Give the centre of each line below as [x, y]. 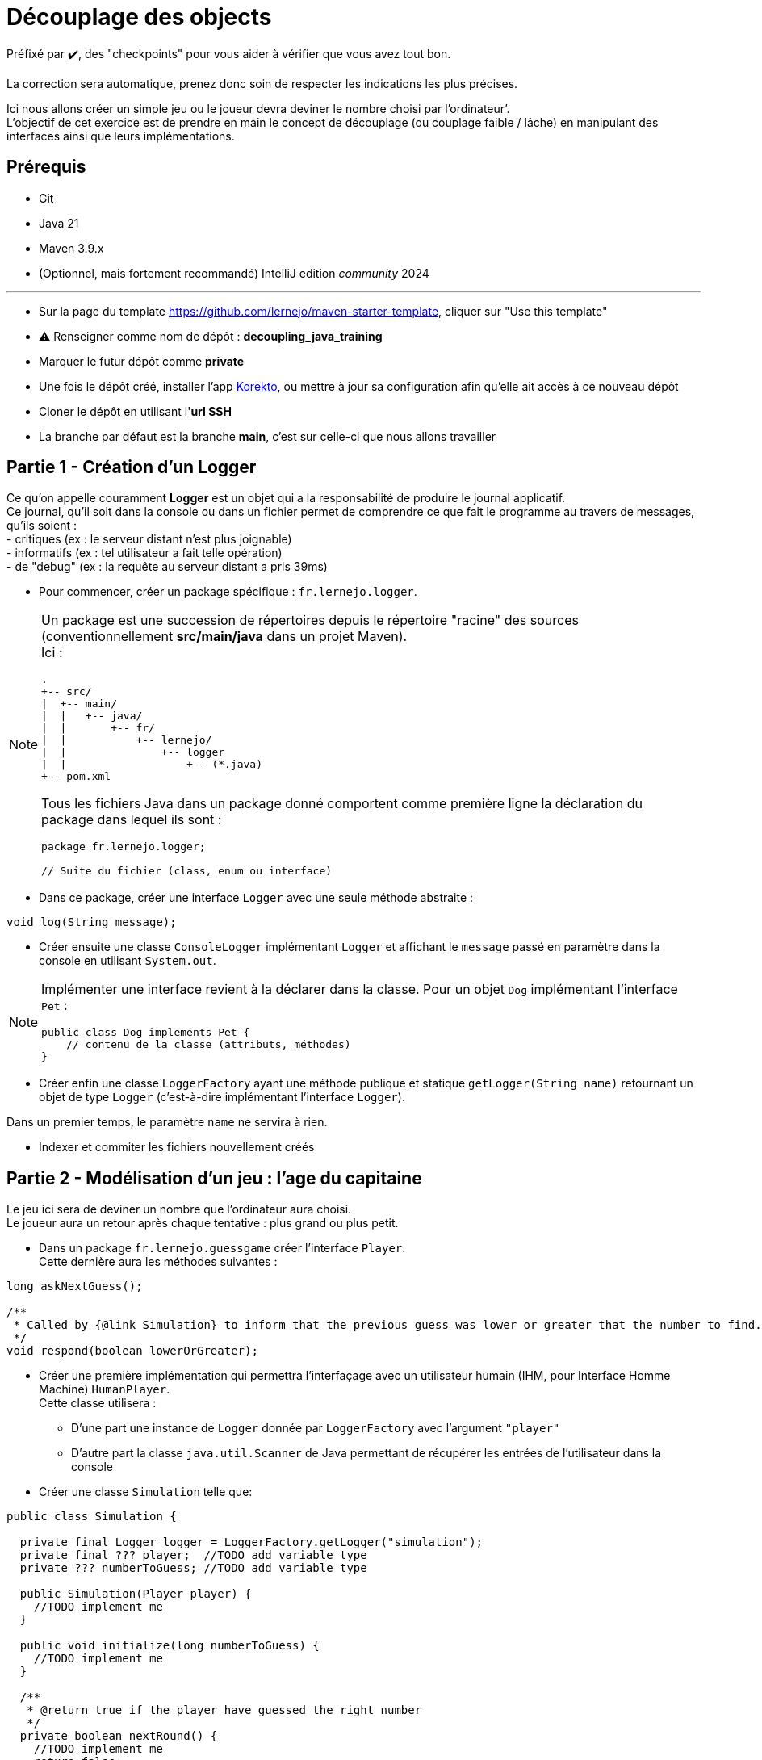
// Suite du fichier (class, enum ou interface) [187, 871]
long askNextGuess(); [75, 1286]
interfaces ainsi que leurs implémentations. [121, 136]
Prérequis [46, 167]
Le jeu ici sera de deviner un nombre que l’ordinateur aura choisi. [179, 1209]
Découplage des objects [139, 17]
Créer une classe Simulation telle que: [146, 1492]
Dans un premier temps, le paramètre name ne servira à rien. [167, 1122]
